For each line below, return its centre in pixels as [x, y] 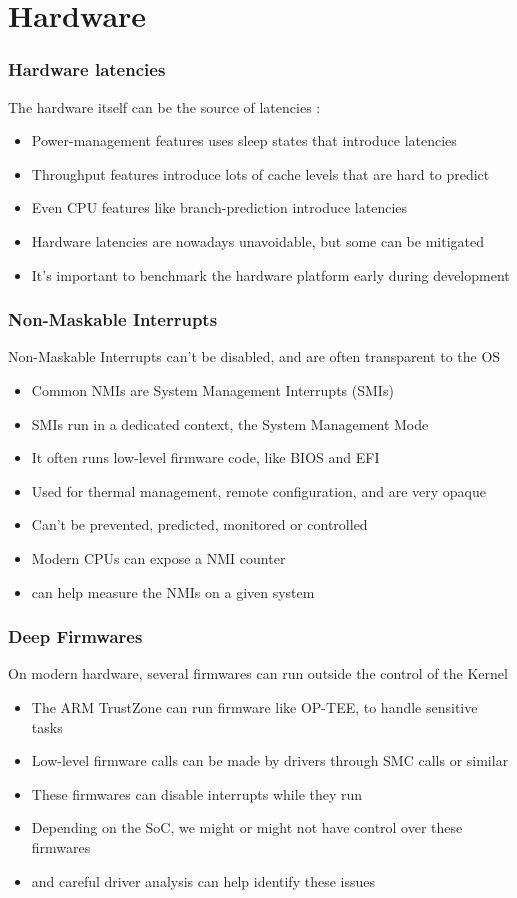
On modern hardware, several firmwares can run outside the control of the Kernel [258, 673]
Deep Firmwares [75, 636]
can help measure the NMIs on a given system [173, 591]
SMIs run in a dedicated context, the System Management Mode [230, 423]
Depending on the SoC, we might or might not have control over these [247, 827]
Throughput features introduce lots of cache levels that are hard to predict [260, 173]
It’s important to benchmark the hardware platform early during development [270, 274]
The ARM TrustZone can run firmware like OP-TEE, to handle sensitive [254, 706]
